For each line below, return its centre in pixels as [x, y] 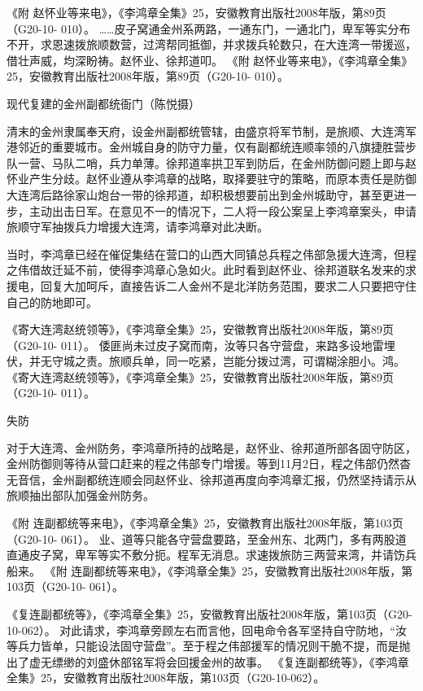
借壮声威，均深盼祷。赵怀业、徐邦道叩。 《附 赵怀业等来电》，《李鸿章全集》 [210, 60]
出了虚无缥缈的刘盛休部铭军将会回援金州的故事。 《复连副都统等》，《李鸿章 [208, 661]
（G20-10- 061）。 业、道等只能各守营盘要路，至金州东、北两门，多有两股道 [207, 538]
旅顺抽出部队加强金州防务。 [81, 495]
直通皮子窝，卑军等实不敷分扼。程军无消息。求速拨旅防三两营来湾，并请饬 [206, 555]
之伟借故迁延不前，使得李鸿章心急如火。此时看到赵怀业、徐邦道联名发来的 [206, 270]
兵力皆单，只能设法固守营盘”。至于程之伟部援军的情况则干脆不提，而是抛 [214, 646]
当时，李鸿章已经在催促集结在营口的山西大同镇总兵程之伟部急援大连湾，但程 [211, 254]
